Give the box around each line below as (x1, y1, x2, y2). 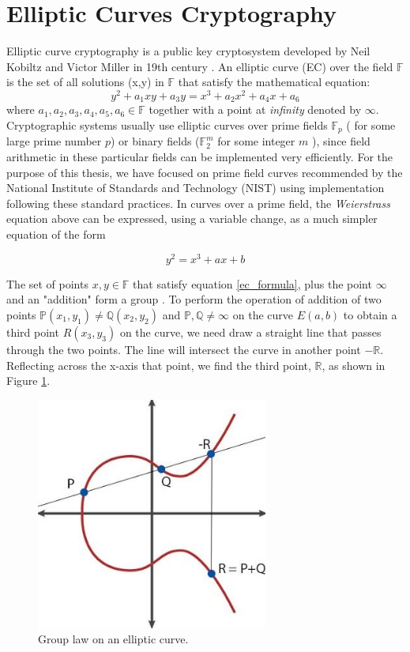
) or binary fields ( (111, 133, 200, 149)
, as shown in (322, 356, 386, 373)
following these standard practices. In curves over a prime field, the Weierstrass (6, 194, 390, 211)
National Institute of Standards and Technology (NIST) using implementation (6, 179, 385, 196)
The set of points (6, 275, 88, 292)
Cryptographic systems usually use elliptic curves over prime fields (6, 117, 328, 134)
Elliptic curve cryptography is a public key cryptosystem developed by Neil (6, 43, 371, 59)
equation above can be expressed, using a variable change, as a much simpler (6, 210, 378, 227)
